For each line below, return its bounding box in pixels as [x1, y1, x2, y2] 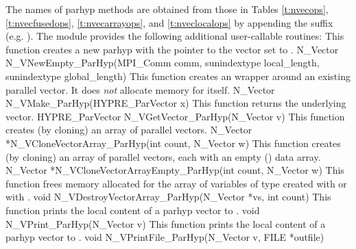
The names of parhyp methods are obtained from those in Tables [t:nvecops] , [5, 2, 329, 16]
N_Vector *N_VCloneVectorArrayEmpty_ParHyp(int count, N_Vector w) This [5, 163, 344, 177]
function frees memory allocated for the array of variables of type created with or [5, 176, 347, 190]
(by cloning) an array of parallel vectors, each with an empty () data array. [5, 149, 321, 163]
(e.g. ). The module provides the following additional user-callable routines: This [5, 29, 344, 43]
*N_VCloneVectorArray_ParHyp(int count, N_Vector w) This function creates [5, 135, 341, 150]
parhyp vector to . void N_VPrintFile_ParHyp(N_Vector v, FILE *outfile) [5, 230, 324, 244]
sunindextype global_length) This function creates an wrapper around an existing [5, 68, 351, 83]
